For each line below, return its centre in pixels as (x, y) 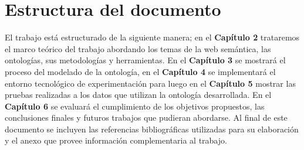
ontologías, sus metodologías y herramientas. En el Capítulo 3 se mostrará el (145, 60)
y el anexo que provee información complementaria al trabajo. (116, 140)
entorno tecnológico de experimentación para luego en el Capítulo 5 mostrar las (150, 83)
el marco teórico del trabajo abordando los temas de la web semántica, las (138, 48)
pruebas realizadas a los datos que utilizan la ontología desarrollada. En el (138, 95)
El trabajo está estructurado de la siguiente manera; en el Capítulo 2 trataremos (152, 37)
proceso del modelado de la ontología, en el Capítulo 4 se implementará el (140, 71)
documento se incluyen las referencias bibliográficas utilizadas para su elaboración (152, 129)
